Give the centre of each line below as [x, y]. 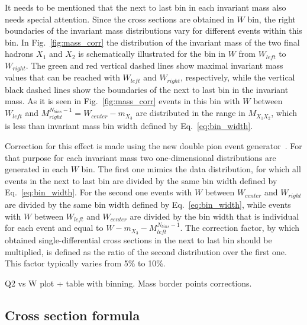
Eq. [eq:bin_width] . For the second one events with [98, 192]
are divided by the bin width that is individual [214, 216]
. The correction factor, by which [240, 228]
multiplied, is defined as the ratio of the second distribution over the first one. [146, 251]
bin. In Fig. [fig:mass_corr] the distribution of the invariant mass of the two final [152, 42]
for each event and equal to [54, 228]
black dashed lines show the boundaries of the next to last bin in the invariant [147, 89]
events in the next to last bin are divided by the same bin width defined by [141, 180]
